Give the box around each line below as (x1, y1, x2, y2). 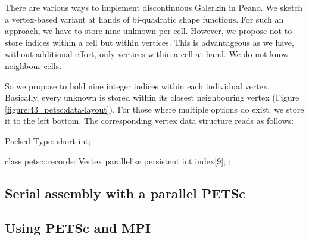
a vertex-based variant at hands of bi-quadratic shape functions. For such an (5, 13, 284, 25)
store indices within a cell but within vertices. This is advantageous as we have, (5, 36, 294, 48)
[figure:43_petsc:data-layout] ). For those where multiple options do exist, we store (5, 102, 304, 115)
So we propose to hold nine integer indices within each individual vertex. (5, 79, 270, 92)
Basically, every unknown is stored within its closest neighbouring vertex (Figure (5, 91, 299, 104)
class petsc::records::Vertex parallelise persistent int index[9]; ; (5, 154, 231, 167)
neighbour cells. (5, 59, 62, 71)
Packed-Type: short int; (5, 134, 91, 147)
